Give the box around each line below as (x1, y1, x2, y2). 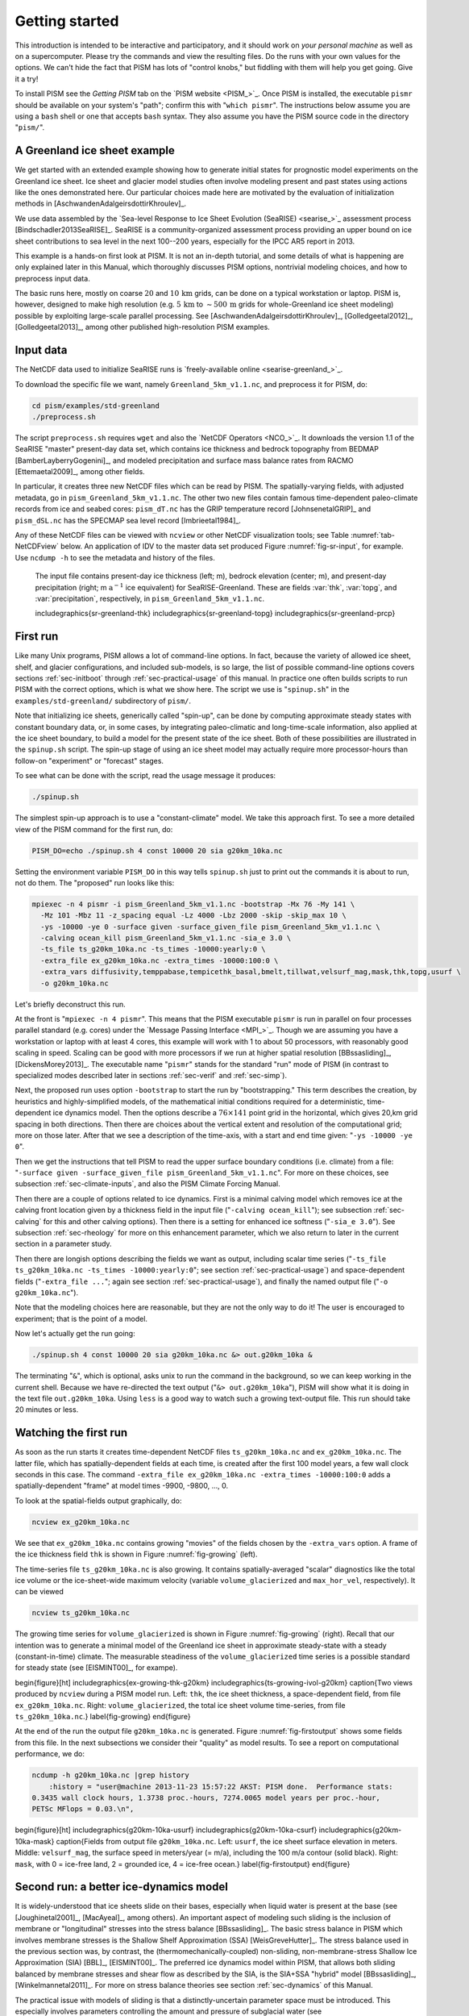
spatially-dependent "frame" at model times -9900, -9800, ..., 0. (15, 1481, 229, 1491)
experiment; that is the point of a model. (15, 1314, 148, 1323)
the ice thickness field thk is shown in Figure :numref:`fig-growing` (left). (15, 1549, 258, 1560)
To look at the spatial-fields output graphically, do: (15, 1496, 182, 1506)
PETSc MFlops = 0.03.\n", (31, 1805, 135, 1814)
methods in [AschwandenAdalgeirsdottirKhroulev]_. (15, 198, 187, 209)
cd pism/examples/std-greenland (31, 401, 160, 410)
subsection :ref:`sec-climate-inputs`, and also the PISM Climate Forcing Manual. (15, 1179, 281, 1189)
